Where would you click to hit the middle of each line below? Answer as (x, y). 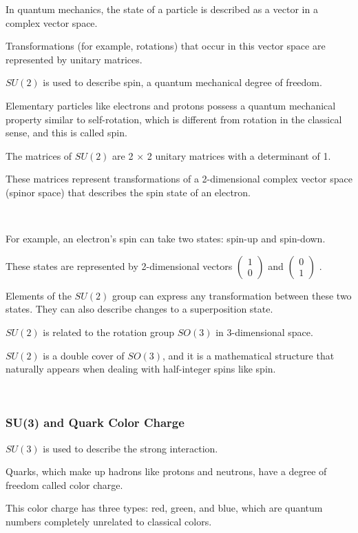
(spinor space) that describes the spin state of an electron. (128, 192)
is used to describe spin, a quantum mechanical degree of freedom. (182, 82)
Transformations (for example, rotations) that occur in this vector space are (166, 46)
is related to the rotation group (109, 332)
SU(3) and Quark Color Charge (95, 422)
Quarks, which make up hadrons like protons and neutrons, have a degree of (166, 471)
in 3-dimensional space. (264, 332)
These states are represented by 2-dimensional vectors (119, 265)
